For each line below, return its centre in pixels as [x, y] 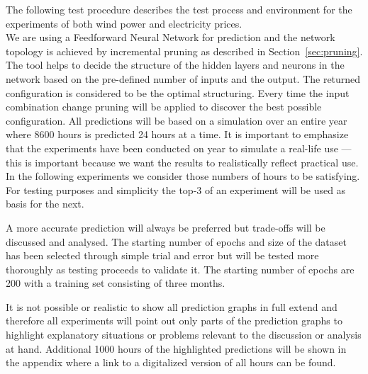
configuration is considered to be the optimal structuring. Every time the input [178, 92]
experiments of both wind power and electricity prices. [124, 23]
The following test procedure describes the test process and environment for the [179, 9]
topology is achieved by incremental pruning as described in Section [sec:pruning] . [184, 51]
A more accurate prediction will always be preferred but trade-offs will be [166, 227]
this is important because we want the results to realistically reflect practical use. [182, 162]
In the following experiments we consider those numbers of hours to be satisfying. [183, 176]
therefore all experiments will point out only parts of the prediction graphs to [174, 321]
